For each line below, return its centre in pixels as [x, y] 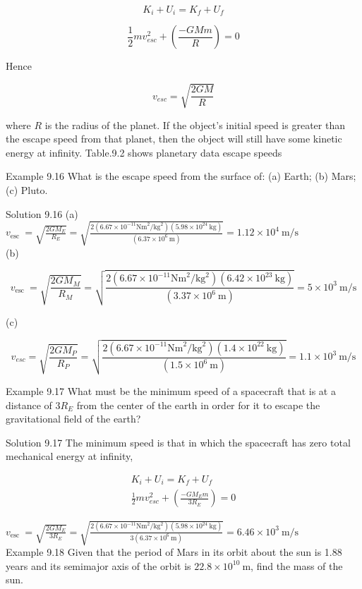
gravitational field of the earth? [73, 419]
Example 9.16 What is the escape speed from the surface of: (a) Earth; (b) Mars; [181, 176]
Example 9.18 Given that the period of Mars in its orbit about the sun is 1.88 [174, 551]
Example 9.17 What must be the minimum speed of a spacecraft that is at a [171, 390]
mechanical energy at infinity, [70, 456]
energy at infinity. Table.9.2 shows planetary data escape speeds [144, 152]
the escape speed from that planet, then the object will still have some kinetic [174, 139]
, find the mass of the [297, 565]
